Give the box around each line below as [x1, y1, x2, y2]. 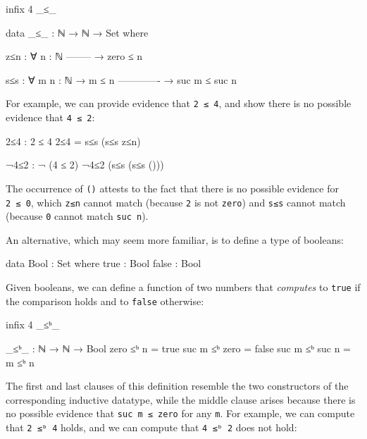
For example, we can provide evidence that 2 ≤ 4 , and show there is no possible [6, 96, 352, 111]
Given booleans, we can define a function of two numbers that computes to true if [6, 280, 361, 295]
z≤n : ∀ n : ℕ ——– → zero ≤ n [6, 49, 143, 63]
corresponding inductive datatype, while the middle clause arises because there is [6, 392, 356, 407]
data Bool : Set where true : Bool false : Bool [6, 256, 201, 271]
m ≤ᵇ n [6, 354, 35, 369]
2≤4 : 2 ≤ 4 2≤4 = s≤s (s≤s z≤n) [6, 133, 141, 148]
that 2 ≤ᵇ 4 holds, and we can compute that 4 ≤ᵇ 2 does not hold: [6, 419, 297, 434]
